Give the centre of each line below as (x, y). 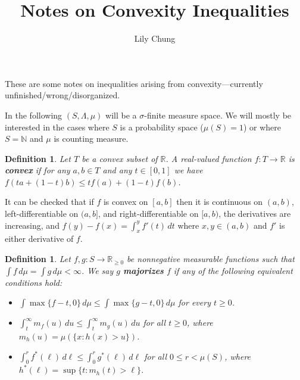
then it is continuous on (220, 202)
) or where (262, 127)
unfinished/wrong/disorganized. (62, 95)
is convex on (126, 202)
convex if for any (37, 170)
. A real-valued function (209, 158)
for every (194, 302)
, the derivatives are (255, 214)
